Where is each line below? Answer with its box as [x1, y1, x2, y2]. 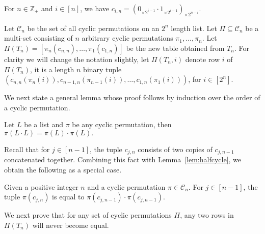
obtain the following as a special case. [4, 164, 122, 174]
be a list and [24, 119, 63, 130]
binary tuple [83, 64, 122, 74]
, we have [80, 3, 110, 13]
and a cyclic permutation [87, 181, 166, 192]
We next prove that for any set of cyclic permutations [4, 210, 172, 220]
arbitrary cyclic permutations [82, 33, 173, 43]
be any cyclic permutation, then [72, 119, 172, 130]
